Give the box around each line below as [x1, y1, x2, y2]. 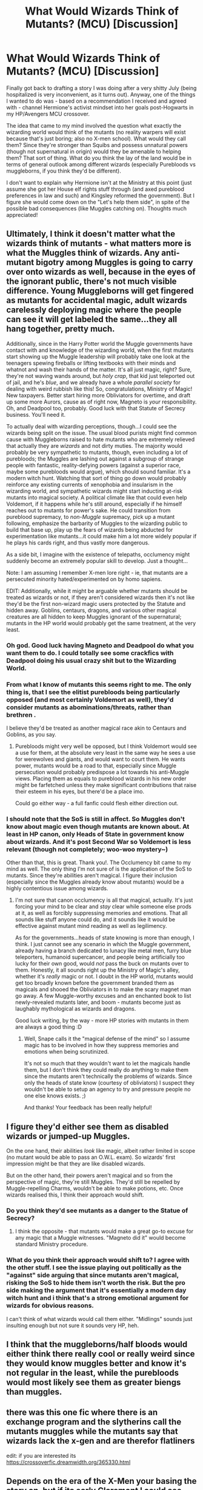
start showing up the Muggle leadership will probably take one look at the [6, 352, 190, 360]
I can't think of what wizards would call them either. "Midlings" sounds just [6, 1315, 193, 1322]
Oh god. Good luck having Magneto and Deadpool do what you [6, 641, 194, 650]
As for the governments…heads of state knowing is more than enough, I [15, 934, 195, 941]
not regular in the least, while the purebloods [6, 1368, 179, 1378]
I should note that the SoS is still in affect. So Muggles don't [6, 814, 185, 823]
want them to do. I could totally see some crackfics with [6, 648, 174, 657]
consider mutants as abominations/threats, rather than [6, 703, 171, 712]
